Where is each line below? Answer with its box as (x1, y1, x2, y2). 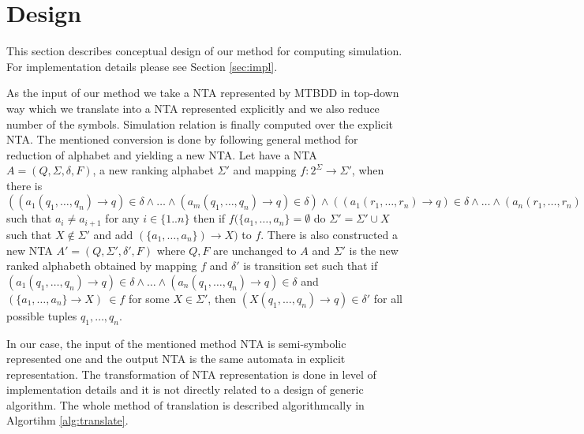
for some (128, 290, 170, 306)
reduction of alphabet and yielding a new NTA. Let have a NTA (6, 146, 317, 163)
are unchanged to (213, 241, 297, 258)
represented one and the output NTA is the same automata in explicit (6, 350, 346, 367)
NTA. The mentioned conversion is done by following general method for (6, 131, 358, 148)
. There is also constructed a (260, 226, 399, 242)
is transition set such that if (243, 257, 378, 274)
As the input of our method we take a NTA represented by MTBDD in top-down (6, 84, 399, 101)
